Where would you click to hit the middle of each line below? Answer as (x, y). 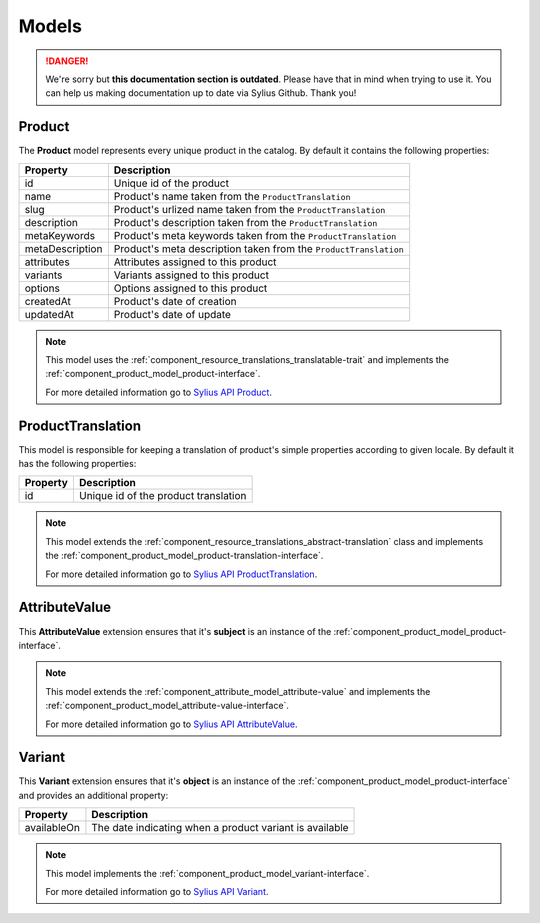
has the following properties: (77, 464)
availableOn (52, 828)
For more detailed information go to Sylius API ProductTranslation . (181, 574)
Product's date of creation (175, 301)
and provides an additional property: (93, 795)
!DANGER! (67, 61)
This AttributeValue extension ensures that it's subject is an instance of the (175, 631)
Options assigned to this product (190, 288)
